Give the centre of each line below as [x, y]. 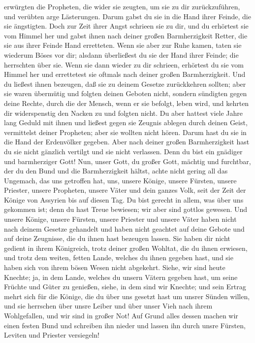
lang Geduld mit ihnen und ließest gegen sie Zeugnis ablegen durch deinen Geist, [126, 122]
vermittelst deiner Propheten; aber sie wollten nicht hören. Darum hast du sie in [125, 132]
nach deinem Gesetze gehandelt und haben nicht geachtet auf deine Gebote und [124, 228]
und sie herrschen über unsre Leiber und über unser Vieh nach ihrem [108, 306]
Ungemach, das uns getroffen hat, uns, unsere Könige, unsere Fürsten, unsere [120, 180]
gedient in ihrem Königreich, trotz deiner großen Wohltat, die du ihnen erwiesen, [126, 248]
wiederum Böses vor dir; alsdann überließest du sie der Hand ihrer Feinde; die [121, 54]
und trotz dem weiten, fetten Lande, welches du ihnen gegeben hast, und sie [119, 257]
